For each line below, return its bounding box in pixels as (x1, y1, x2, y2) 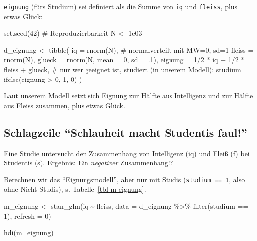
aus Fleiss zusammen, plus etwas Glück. (4, 100, 125, 110)
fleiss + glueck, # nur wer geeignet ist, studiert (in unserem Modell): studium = (4, 64, 249, 75)
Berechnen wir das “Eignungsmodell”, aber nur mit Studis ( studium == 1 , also (4, 174, 245, 184)
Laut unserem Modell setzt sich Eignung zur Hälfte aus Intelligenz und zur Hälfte (4, 90, 253, 101)
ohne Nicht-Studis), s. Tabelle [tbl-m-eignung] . (4, 184, 146, 194)
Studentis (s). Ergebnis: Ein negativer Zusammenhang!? (4, 158, 173, 168)
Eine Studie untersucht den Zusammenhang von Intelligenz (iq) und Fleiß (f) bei (4, 148, 250, 158)
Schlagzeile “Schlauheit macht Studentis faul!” (4, 124, 247, 140)
